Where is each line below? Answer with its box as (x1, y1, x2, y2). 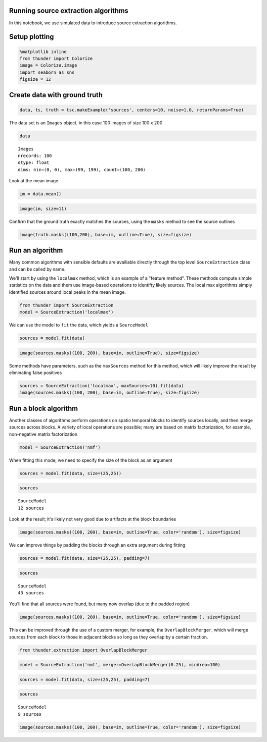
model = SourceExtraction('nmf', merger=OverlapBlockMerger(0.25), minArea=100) (19, 662, 221, 668)
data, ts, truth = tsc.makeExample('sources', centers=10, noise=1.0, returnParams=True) (19, 107, 244, 112)
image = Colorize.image (19, 62, 78, 68)
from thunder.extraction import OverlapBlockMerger (19, 647, 148, 653)
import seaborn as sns (19, 69, 75, 75)
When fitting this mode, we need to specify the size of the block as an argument (9, 457, 173, 463)
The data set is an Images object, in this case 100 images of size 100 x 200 (9, 119, 163, 126)
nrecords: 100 (18, 153, 52, 159)
